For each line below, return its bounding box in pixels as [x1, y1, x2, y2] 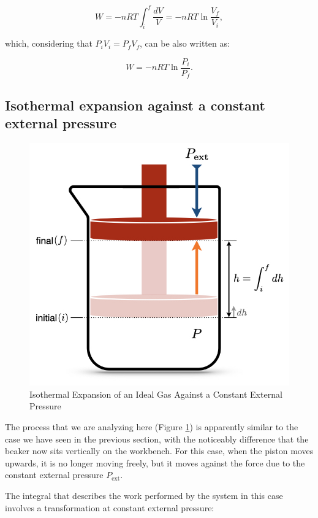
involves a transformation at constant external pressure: [5, 501, 214, 514]
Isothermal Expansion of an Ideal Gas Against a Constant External [29, 387, 282, 400]
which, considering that [5, 37, 93, 50]
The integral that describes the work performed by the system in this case [5, 489, 283, 501]
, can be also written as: [140, 37, 230, 50]
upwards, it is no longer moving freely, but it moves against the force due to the [5, 456, 305, 469]
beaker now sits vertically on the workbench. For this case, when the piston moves [5, 444, 314, 457]
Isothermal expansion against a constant [5, 95, 265, 114]
